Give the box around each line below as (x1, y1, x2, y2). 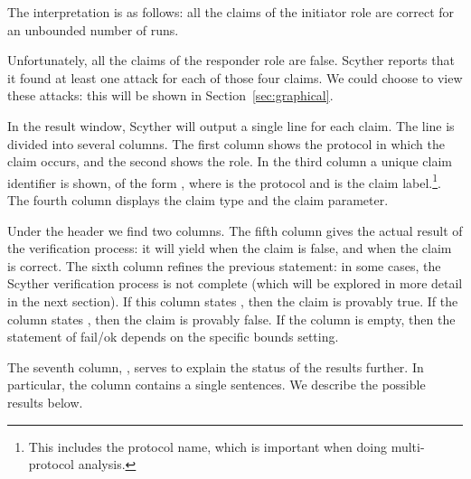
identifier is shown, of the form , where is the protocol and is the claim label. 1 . (7, 170, 441, 192)
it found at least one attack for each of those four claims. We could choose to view (7, 68, 463, 87)
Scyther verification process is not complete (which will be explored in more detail (7, 274, 463, 293)
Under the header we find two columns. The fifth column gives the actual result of (7, 221, 463, 239)
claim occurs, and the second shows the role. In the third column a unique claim (7, 152, 452, 171)
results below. (7, 392, 83, 411)
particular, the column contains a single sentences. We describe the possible (7, 375, 426, 394)
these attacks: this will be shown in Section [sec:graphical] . (7, 86, 334, 105)
